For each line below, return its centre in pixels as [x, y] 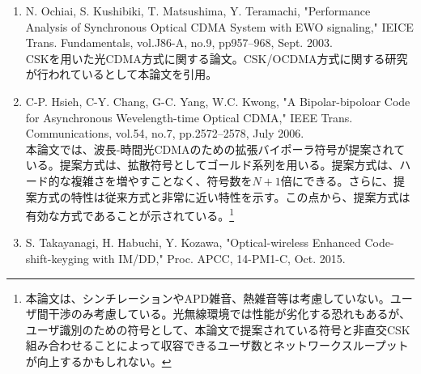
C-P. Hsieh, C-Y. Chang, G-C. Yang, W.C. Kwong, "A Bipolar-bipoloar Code [218, 101]
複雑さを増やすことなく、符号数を [162, 180]
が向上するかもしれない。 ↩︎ [98, 361]
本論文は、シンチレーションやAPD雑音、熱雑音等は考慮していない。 [208, 297]
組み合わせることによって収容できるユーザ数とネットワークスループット [217, 345]
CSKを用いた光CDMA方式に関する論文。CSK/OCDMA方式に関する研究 [217, 58]
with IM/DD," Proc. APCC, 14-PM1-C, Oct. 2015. [219, 258]
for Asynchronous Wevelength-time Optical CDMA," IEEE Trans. [189, 117]
